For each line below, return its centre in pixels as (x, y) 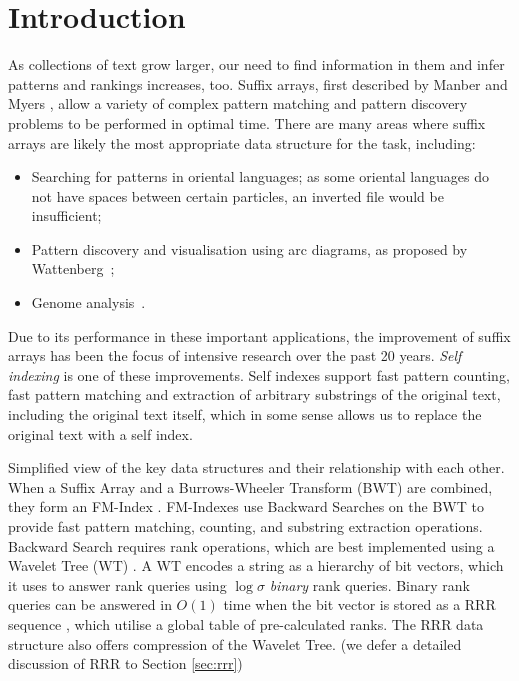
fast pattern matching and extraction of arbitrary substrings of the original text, (254, 394)
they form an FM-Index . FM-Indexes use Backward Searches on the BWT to (246, 506)
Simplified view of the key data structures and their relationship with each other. (256, 467)
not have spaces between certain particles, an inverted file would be (237, 195)
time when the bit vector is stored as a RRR (359, 604)
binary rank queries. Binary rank (369, 584)
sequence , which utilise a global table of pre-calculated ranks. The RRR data (246, 623)
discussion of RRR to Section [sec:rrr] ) (125, 663)
